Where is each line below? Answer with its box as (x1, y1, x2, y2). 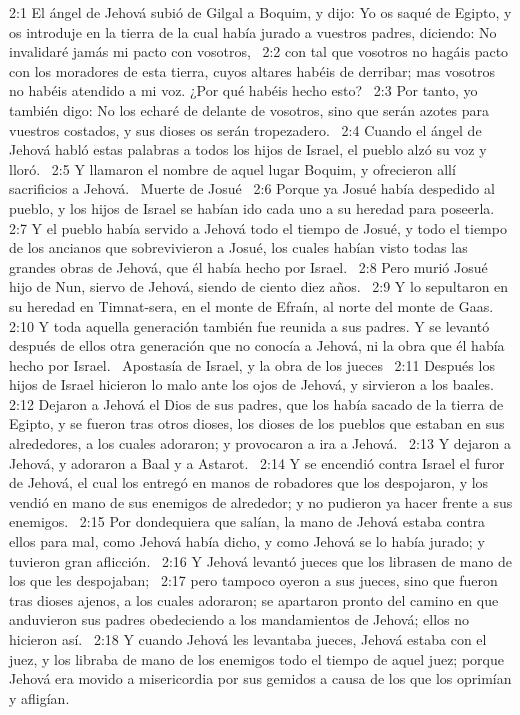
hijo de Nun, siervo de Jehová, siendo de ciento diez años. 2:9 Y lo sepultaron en (9, 276, 509, 297)
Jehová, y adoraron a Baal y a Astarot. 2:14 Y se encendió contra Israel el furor (9, 452, 505, 473)
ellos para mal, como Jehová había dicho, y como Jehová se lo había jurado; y (9, 531, 485, 552)
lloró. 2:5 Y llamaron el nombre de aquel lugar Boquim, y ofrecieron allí (9, 158, 456, 179)
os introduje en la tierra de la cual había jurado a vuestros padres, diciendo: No (9, 21, 497, 42)
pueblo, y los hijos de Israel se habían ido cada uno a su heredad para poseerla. (9, 197, 495, 218)
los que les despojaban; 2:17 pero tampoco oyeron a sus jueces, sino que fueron (9, 570, 498, 591)
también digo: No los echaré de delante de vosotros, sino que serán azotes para (9, 99, 490, 120)
